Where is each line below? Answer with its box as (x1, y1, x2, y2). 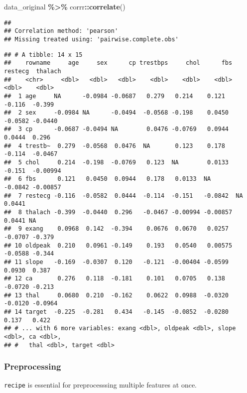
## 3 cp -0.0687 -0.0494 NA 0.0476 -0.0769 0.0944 (4, 126, 229, 133)
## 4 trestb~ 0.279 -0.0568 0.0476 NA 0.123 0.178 (4, 142, 225, 149)
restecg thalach (4, 67, 61, 75)
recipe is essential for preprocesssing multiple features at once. (4, 380, 197, 390)
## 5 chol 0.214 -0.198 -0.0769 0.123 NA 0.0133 (4, 159, 229, 166)
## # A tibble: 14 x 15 (4, 51, 83, 58)
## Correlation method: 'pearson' (4, 27, 119, 35)
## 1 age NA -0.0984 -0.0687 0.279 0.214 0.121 (4, 92, 225, 100)
